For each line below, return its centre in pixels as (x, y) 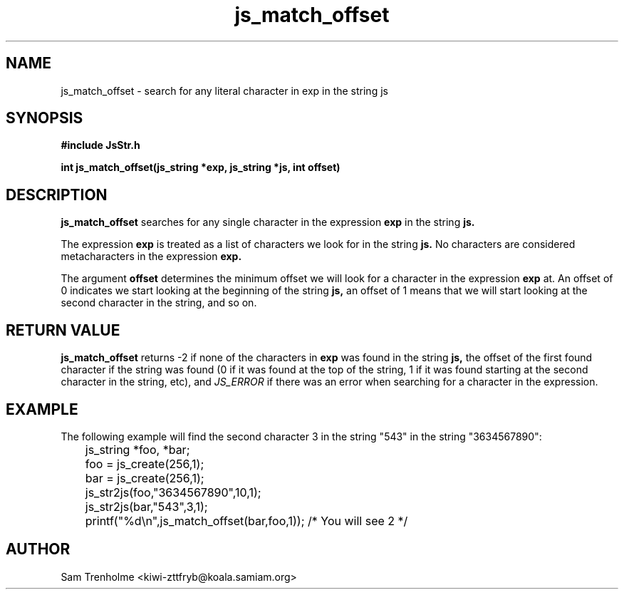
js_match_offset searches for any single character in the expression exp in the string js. (268, 222)
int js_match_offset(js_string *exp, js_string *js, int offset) (201, 167)
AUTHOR (38, 549)
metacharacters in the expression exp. (151, 257)
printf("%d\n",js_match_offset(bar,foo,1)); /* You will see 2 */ (246, 521)
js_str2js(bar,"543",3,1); (146, 506)
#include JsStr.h (100, 145)
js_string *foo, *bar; (137, 449)
